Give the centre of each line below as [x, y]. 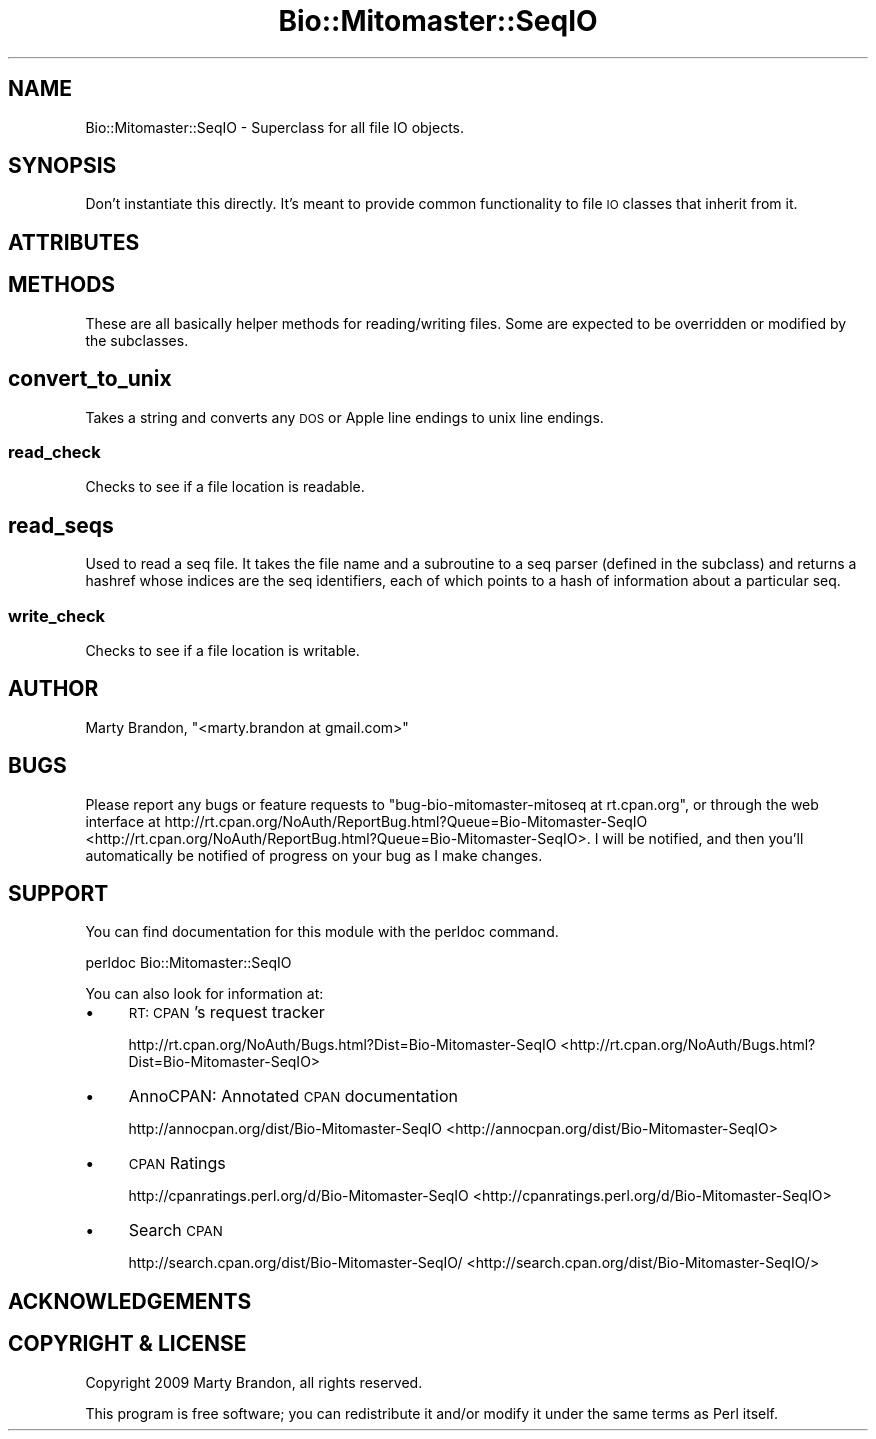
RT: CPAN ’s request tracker [226, 1012]
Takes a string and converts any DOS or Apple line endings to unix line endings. [344, 417]
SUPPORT [58, 893]
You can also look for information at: [204, 994]
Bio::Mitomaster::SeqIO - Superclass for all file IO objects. [275, 127]
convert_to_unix [90, 379]
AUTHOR [53, 689]
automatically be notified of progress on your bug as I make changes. [314, 855]
